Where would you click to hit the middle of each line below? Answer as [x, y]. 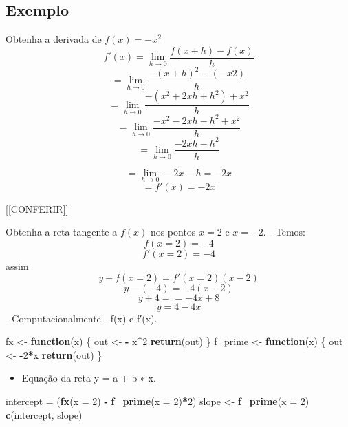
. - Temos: [284, 232]
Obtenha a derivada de [54, 39]
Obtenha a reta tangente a [62, 232]
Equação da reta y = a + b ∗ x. [89, 378]
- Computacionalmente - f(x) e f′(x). [81, 318]
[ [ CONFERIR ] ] [37, 208]
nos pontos [173, 232]
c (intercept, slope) [44, 414]
